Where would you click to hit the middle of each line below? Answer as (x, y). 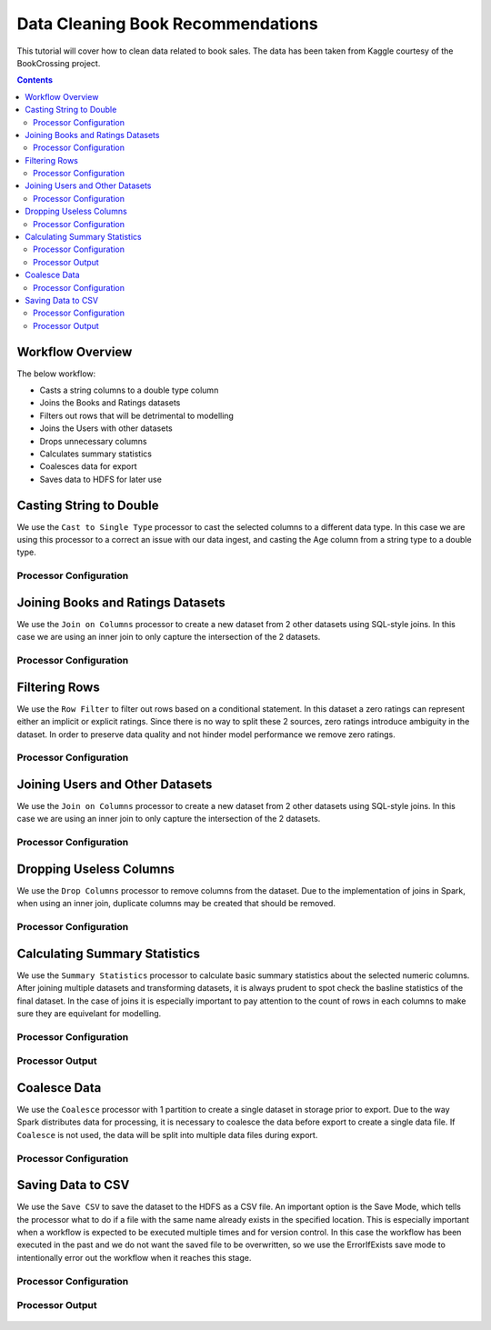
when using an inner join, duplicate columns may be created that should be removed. (176, 904)
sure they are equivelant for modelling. (89, 1013)
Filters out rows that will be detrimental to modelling (136, 415)
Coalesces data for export (88, 466)
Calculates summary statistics (95, 454)
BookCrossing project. (59, 63)
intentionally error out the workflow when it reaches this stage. (134, 1257)
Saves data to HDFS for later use (101, 479)
